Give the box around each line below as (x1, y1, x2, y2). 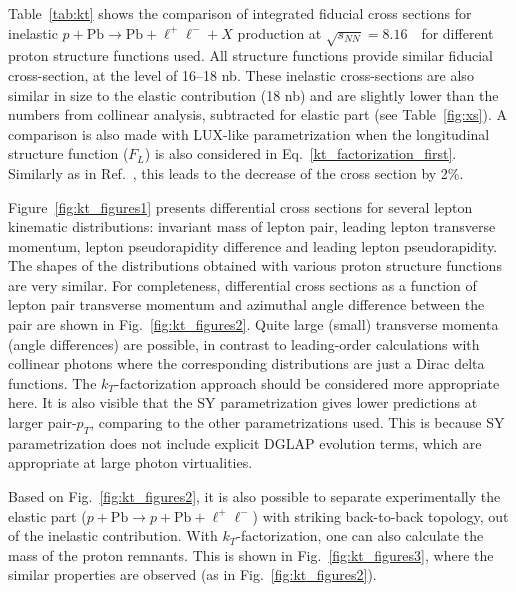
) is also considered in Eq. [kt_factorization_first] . (144, 143, 457, 164)
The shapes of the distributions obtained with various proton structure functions (8, 255, 502, 276)
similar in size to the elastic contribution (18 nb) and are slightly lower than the (8, 84, 499, 105)
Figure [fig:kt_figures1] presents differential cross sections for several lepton (8, 196, 473, 217)
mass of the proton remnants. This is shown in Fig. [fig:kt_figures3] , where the (8, 544, 494, 565)
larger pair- (8, 412, 77, 433)
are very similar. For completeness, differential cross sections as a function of (8, 274, 477, 295)
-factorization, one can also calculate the (236, 525, 484, 546)
